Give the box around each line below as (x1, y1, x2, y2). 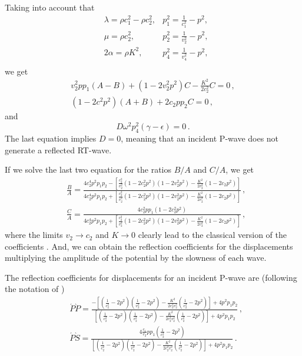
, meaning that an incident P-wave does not (121, 132, 279, 144)
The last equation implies (5, 132, 97, 144)
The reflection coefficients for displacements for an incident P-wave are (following (5, 271, 297, 283)
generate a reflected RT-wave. (5, 143, 112, 156)
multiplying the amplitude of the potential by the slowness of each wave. (5, 251, 267, 264)
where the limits (5, 229, 63, 241)
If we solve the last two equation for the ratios (5, 163, 171, 176)
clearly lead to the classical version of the (138, 229, 287, 241)
